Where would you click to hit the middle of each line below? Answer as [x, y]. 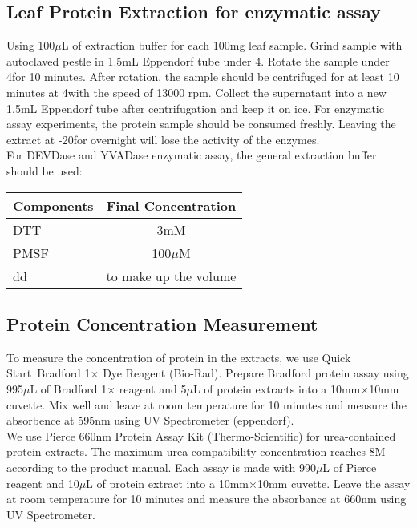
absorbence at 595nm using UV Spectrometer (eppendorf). [150, 420]
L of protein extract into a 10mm [167, 483]
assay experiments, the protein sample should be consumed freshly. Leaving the [201, 124]
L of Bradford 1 [69, 388]
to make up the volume [171, 276]
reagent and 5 [153, 388]
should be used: [45, 170]
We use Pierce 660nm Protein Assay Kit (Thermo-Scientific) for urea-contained [201, 435]
